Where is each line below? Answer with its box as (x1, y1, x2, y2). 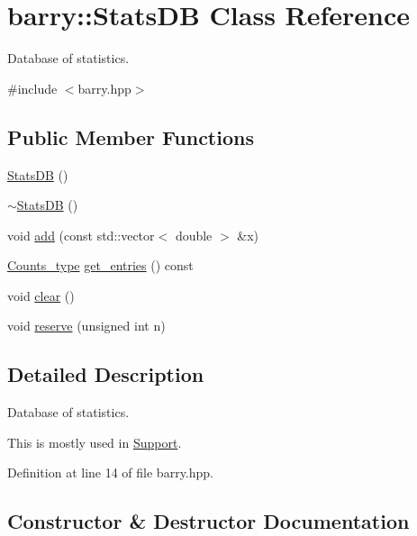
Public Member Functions (7, 123, 254, 150)
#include (7, 78, 58, 97)
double (175, 225, 213, 244)
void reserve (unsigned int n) (7, 316, 166, 335)
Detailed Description (7, 360, 204, 388)
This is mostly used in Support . (7, 432, 182, 451)
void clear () (7, 286, 75, 304)
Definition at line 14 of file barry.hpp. (7, 463, 213, 482)
